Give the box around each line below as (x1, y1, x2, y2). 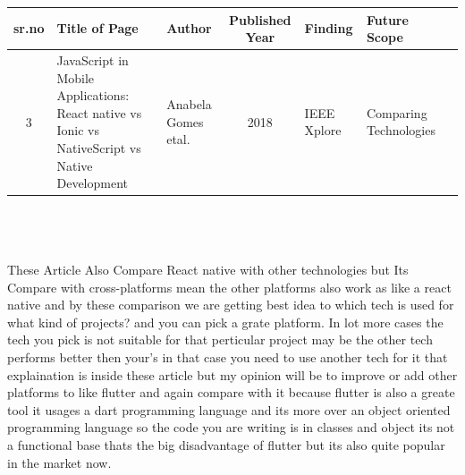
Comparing (366, 103, 427, 122)
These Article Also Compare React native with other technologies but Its (7, 259, 409, 278)
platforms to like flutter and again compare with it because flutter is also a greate (7, 383, 455, 402)
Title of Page (56, 19, 139, 38)
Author (166, 19, 212, 38)
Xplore (304, 121, 342, 140)
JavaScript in (56, 50, 129, 69)
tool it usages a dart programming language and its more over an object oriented (7, 400, 451, 419)
